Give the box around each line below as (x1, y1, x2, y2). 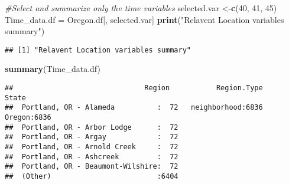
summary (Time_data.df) (5, 63, 100, 75)
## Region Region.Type (5, 84, 263, 93)
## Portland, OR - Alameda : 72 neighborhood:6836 (5, 103, 263, 112)
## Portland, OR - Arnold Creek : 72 (5, 142, 178, 151)
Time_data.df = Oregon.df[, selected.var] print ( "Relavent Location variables (5, 13, 284, 25)
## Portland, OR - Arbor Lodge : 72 (5, 123, 178, 132)
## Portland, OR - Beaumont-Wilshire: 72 (5, 162, 178, 171)
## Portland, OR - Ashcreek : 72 (5, 152, 178, 161)
